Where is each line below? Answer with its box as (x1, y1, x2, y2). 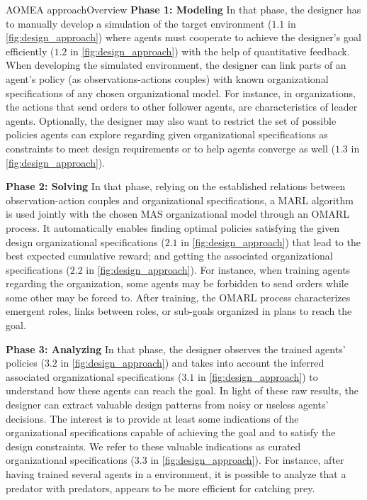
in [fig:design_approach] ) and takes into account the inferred (60, 355, 324, 370)
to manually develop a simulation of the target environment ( (6, 16, 272, 30)
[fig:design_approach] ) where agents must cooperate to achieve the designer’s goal (6, 30, 361, 45)
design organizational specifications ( (6, 234, 165, 249)
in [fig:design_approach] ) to (198, 369, 318, 384)
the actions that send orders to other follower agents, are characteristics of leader (6, 99, 358, 114)
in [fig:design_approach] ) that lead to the (181, 234, 361, 249)
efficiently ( (6, 43, 55, 58)
